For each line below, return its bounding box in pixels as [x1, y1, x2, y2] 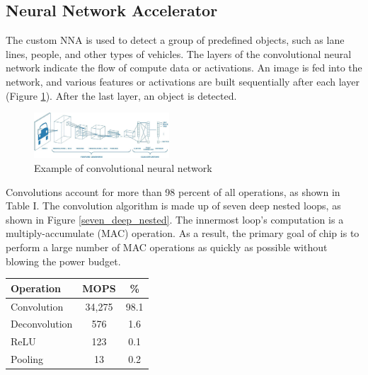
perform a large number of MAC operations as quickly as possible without [6, 240, 328, 255]
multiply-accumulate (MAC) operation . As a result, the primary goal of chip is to [6, 226, 360, 241]
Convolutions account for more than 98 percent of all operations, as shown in [6, 184, 340, 199]
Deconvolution [11, 316, 73, 331]
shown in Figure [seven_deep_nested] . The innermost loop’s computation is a [6, 212, 344, 226]
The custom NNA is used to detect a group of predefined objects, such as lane [6, 33, 345, 47]
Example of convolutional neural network [34, 161, 212, 175]
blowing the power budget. [6, 253, 121, 268]
